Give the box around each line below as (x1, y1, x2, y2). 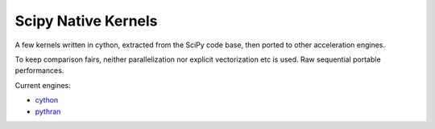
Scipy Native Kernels (14, 12, 158, 30)
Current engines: (14, 80, 72, 90)
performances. (14, 66, 64, 75)
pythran (35, 107, 61, 116)
